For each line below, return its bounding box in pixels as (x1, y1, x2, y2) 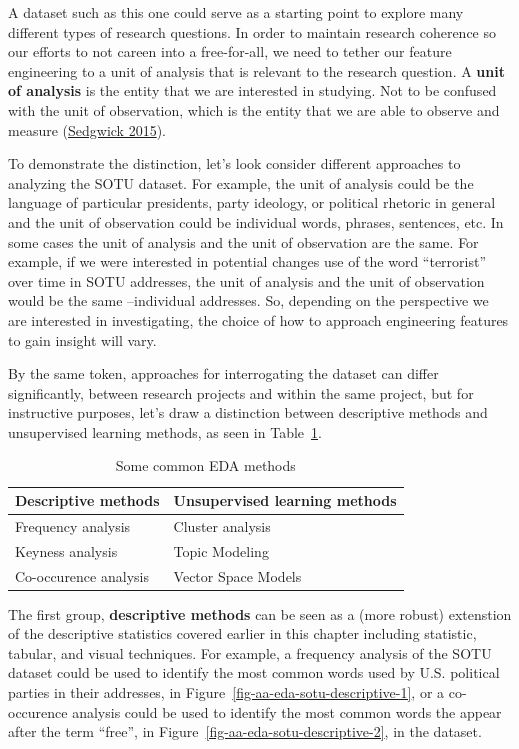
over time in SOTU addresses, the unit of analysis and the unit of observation (8, 270, 485, 291)
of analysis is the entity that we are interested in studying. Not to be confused (8, 80, 497, 101)
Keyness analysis (15, 540, 118, 561)
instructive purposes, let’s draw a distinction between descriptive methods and (8, 402, 488, 423)
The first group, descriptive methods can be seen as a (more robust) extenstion (8, 603, 512, 624)
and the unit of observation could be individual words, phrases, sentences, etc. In (8, 211, 504, 232)
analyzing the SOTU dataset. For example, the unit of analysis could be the (8, 172, 474, 193)
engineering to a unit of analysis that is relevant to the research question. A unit (8, 60, 505, 81)
